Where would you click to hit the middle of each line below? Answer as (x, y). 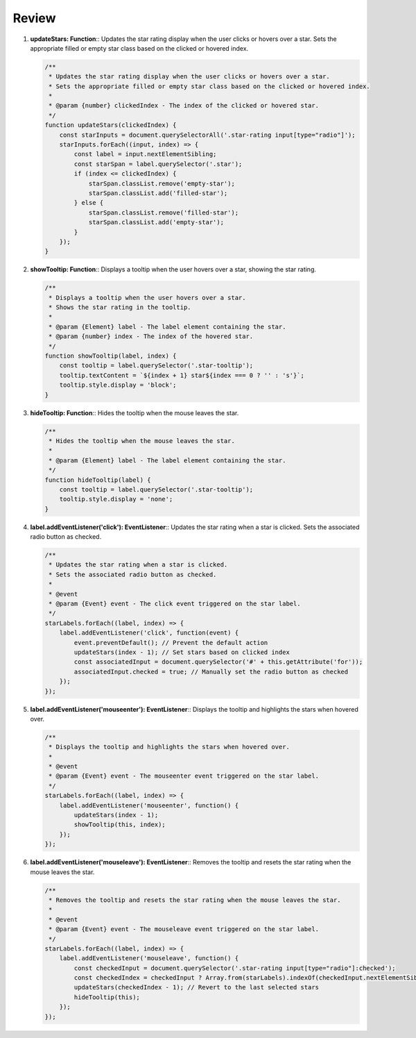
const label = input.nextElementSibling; (145, 154)
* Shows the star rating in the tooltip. (120, 308)
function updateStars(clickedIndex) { (111, 125)
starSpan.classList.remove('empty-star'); (162, 183)
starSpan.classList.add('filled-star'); (158, 193)
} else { (89, 203)
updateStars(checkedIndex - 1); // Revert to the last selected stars (196, 987)
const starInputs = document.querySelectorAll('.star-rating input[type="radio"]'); (208, 135)
